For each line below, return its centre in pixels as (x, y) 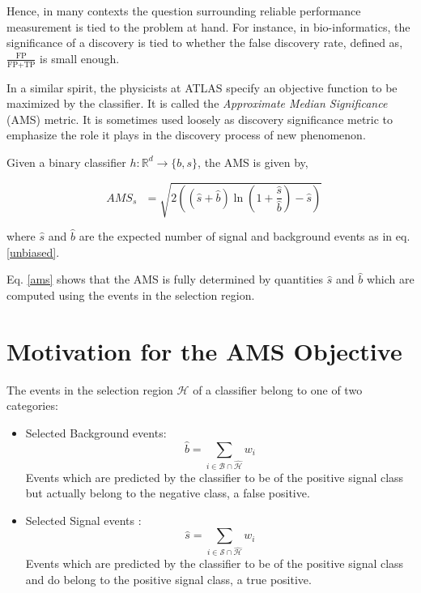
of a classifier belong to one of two (278, 389)
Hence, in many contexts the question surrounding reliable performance (184, 11)
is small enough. (80, 58)
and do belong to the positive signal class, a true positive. (168, 579)
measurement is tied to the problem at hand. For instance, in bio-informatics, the (208, 26)
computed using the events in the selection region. (131, 294)
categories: (32, 405)
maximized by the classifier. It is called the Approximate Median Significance (197, 103)
